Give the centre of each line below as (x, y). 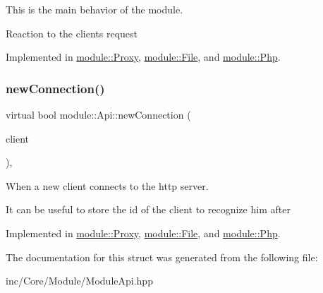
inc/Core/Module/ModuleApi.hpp (79, 281)
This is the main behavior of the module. (95, 9)
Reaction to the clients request (72, 33)
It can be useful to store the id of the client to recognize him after (148, 209)
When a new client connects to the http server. (107, 185)
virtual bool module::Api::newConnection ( (98, 114)
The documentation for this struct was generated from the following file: (162, 257)
